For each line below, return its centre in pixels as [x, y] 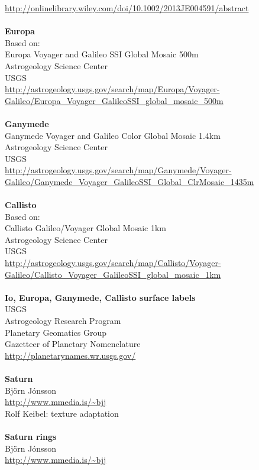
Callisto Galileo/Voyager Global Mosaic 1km [85, 228]
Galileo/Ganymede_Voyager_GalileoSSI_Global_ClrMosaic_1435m [129, 181]
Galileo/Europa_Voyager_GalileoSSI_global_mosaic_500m [114, 100]
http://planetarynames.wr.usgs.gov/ [70, 355]
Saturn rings [31, 436]
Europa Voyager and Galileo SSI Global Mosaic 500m [102, 54]
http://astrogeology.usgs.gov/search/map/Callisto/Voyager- [113, 263]
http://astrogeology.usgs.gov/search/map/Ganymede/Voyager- [118, 170]
